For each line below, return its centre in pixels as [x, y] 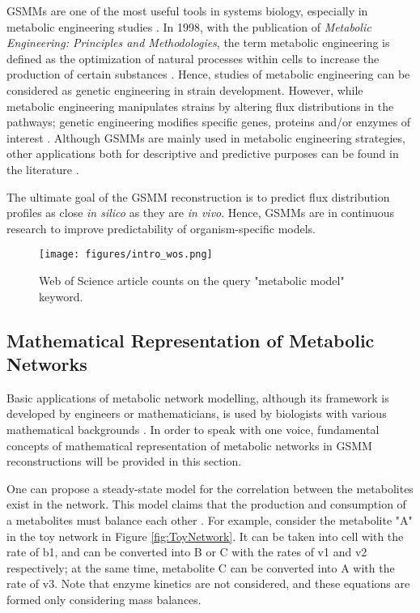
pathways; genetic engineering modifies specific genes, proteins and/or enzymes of [209, 122]
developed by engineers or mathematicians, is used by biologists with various [197, 413]
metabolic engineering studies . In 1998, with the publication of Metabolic [189, 26]
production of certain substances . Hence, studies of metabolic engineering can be [208, 74]
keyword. [61, 296]
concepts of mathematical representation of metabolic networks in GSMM [189, 445]
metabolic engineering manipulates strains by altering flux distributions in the [200, 106]
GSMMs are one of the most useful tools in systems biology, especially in [187, 11]
